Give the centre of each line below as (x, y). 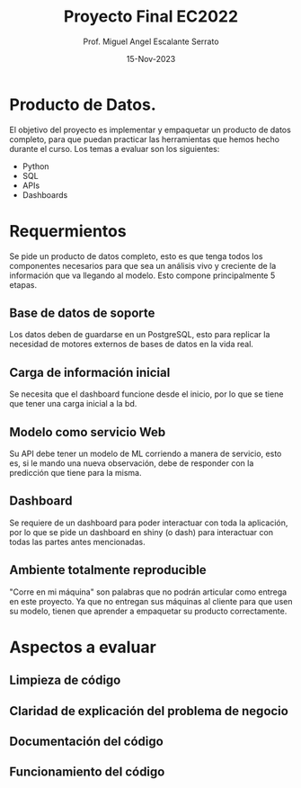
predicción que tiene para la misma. (75, 473)
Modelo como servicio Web (88, 432)
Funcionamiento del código (87, 772)
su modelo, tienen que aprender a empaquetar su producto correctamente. (148, 611)
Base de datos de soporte (82, 313)
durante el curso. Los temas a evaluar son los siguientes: (115, 148)
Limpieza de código (65, 681)
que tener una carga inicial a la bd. (73, 404)
